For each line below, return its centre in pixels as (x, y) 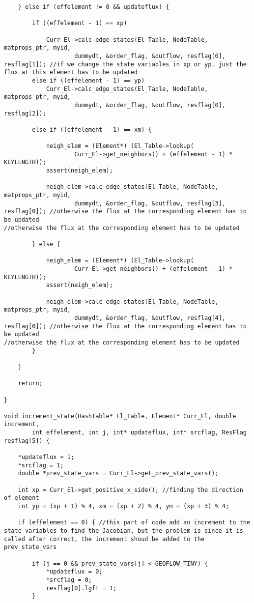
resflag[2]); (25, 113)
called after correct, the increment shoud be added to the (104, 539)
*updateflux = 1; (46, 457)
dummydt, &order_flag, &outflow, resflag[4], (150, 318)
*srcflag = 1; (41, 465)
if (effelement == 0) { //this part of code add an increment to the (134, 523)
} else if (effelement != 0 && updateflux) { (94, 7)
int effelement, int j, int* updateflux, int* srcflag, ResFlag (139, 433)
